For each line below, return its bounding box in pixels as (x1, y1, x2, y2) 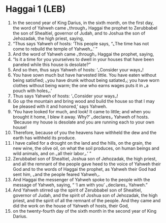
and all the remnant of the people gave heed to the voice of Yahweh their (12, 161, 161, 167)
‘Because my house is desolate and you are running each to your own (12, 119, 155, 125)
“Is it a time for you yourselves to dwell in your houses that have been (12, 56, 154, 62)
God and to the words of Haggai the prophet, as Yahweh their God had (12, 166, 156, 172)
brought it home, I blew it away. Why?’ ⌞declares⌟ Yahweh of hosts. (12, 114, 149, 120)
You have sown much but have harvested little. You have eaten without (12, 72, 157, 78)
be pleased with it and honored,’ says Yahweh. (12, 103, 107, 109)
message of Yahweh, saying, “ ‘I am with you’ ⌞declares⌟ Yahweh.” (12, 182, 148, 188)
